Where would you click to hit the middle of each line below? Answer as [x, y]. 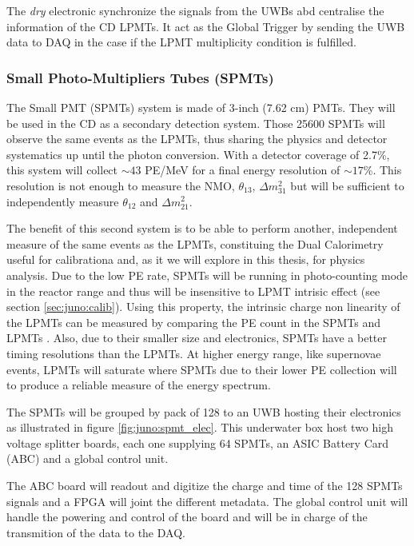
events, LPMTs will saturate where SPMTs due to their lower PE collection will [202, 369]
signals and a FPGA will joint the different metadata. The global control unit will [207, 501]
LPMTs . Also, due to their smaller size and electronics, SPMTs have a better [197, 338]
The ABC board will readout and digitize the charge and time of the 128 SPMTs [205, 486]
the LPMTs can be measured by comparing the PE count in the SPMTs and [193, 322]
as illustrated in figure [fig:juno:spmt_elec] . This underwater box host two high [200, 427]
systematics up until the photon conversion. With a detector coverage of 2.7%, [198, 154]
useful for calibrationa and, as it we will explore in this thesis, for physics [186, 259]
